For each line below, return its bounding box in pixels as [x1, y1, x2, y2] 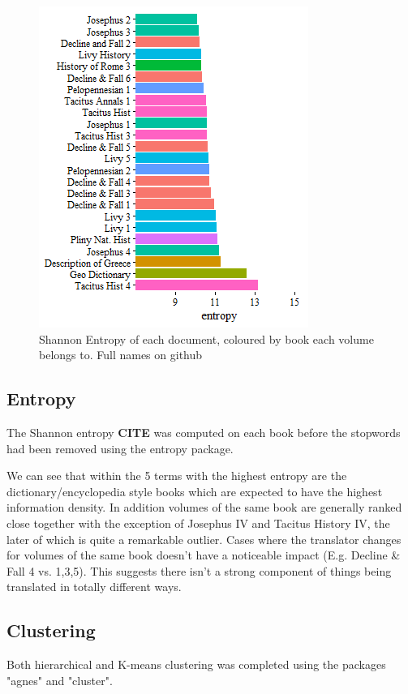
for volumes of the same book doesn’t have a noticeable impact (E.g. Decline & [6, 546, 401, 563]
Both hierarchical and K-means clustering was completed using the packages [6, 656, 386, 673]
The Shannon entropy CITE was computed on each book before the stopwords [6, 423, 401, 440]
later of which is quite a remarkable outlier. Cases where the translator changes [6, 530, 402, 547]
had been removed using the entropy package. [6, 439, 234, 456]
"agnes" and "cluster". [6, 671, 113, 688]
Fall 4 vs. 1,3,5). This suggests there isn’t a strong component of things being [6, 562, 392, 579]
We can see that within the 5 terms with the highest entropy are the [6, 467, 347, 484]
